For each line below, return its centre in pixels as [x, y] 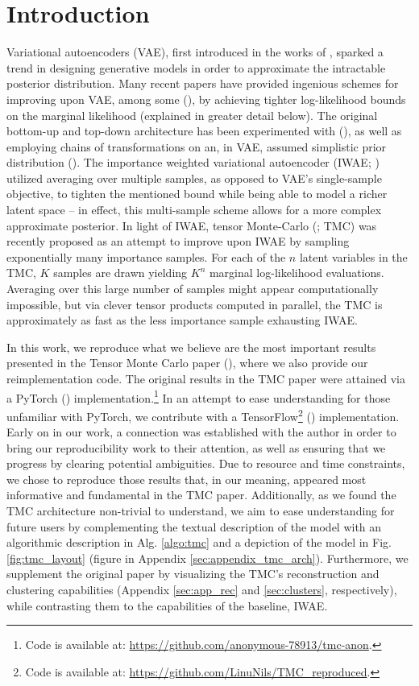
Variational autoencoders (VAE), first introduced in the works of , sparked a [195, 52]
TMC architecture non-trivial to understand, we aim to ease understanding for [201, 511]
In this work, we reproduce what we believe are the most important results [191, 347]
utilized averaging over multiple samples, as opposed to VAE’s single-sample [194, 178]
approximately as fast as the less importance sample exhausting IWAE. [182, 320]
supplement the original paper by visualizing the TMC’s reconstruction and [193, 574]
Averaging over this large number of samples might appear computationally [193, 289]
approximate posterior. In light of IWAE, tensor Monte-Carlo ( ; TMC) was [192, 225]
